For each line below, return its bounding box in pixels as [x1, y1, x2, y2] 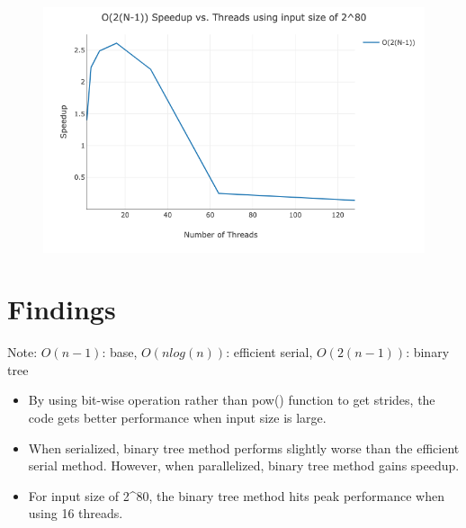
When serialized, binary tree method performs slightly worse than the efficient [28, 438, 460, 457]
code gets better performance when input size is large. [28, 408, 327, 427]
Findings [7, 291, 116, 327]
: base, [102, 343, 138, 362]
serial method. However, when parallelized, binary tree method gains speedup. [28, 456, 460, 475]
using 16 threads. [28, 504, 123, 523]
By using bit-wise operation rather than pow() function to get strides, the [28, 390, 435, 409]
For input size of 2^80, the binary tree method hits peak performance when [28, 486, 444, 505]
